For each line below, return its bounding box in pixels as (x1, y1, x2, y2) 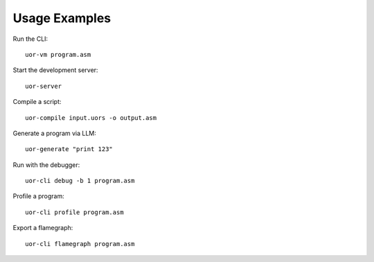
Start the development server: (12, 66, 98, 74)
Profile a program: (12, 192, 65, 200)
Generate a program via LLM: (12, 129, 97, 137)
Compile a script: (12, 98, 62, 106)
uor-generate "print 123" (25, 146, 114, 153)
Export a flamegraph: (12, 224, 73, 232)
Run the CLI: (12, 35, 48, 43)
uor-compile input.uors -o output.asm (25, 114, 157, 121)
